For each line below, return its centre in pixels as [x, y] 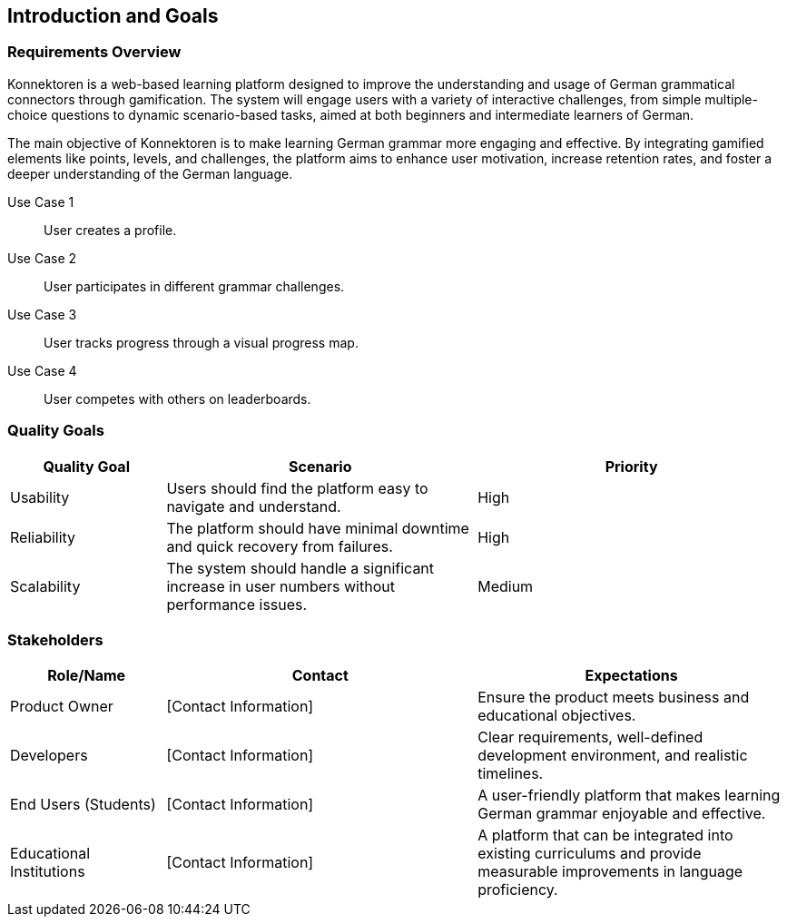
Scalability [45, 586]
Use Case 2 [42, 258]
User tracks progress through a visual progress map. [201, 342]
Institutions [48, 872]
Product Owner [62, 707]
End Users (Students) [83, 805]
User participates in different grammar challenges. [194, 286]
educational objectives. [557, 716]
